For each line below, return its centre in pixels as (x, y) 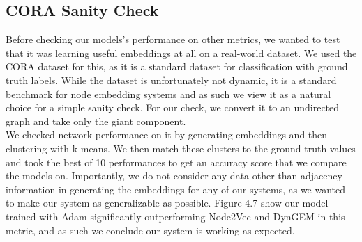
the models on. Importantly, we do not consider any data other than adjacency (174, 176)
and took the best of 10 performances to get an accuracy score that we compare (176, 162)
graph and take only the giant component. (96, 121)
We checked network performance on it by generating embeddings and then (167, 135)
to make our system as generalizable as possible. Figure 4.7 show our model (167, 203)
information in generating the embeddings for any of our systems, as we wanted (176, 189)
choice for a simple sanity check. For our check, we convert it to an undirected (173, 107)
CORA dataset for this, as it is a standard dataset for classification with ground (177, 66)
